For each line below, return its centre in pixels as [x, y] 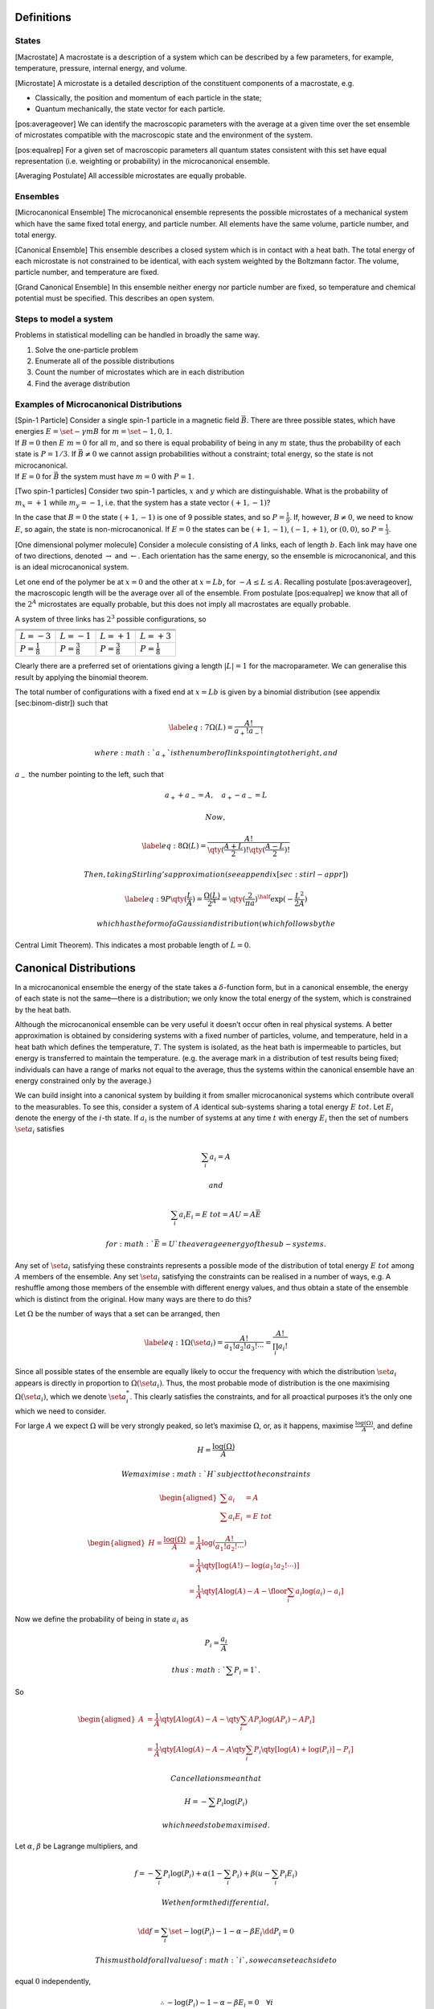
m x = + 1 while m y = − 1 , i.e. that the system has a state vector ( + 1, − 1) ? [143, 503]
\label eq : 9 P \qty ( [156, 899]
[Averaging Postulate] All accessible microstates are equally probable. [131, 176]
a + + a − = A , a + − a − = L [216, 796]
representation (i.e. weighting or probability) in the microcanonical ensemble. [143, 161]
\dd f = [149, 1931]
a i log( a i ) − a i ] [319, 1593]
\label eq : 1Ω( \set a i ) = [184, 1344]
